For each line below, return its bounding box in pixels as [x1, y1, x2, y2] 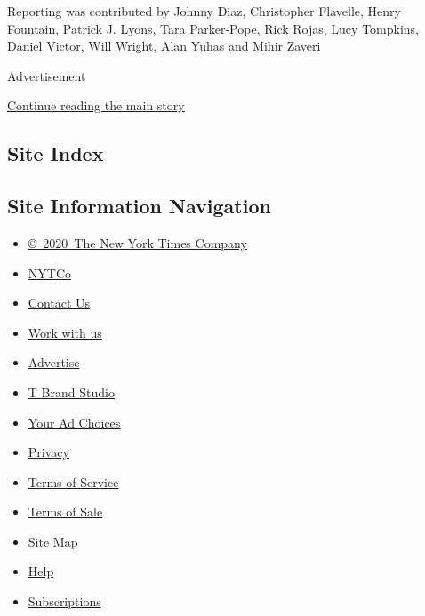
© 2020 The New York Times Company [28, 233, 247, 252]
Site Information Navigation [7, 192, 271, 220]
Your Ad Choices [28, 412, 121, 431]
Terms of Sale [28, 502, 103, 521]
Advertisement [7, 66, 86, 84]
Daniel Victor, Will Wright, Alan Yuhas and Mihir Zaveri [7, 36, 321, 55]
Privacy [28, 443, 69, 461]
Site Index [7, 140, 104, 167]
